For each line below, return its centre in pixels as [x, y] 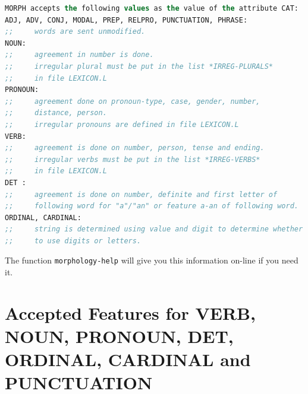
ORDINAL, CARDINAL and [128, 359]
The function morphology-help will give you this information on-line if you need [152, 260]
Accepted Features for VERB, [130, 312]
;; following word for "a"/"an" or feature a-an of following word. [152, 206]
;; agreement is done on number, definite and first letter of [141, 194]
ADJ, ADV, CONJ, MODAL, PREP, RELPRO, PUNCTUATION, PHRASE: [126, 20]
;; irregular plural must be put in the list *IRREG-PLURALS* [139, 66]
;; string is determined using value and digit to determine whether [154, 229]
